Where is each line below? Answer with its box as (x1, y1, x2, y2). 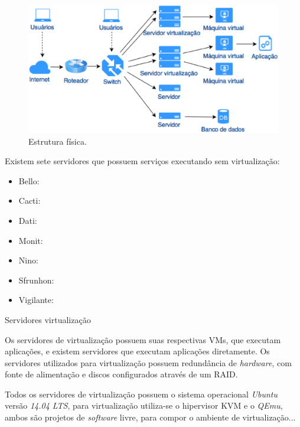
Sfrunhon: (18, 273, 54, 286)
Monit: (18, 234, 43, 246)
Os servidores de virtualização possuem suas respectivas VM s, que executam (5, 333, 281, 345)
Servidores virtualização (5, 313, 91, 325)
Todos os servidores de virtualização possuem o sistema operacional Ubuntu (5, 387, 278, 400)
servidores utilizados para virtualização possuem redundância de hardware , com (5, 356, 292, 369)
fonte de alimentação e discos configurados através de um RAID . (5, 368, 238, 380)
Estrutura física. (28, 135, 87, 147)
